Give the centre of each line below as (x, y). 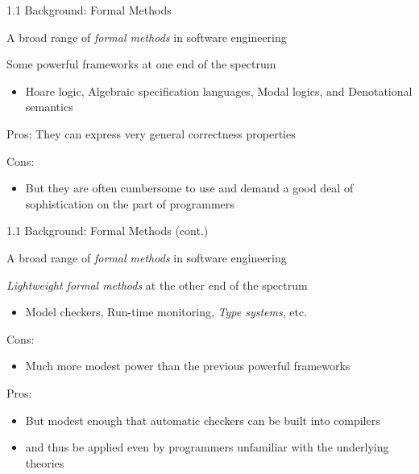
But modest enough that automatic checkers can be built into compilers (203, 420)
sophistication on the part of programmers (130, 203)
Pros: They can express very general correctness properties (151, 133)
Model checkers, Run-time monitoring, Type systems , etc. (166, 312)
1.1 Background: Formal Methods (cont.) (108, 231)
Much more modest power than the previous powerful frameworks (188, 366)
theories (45, 462)
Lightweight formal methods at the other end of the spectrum (157, 284)
